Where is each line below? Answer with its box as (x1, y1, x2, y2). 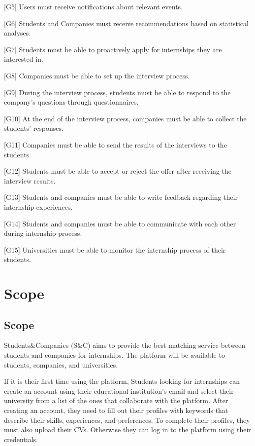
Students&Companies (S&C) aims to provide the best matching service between (4, 340, 246, 350)
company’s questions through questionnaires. (4, 97, 139, 107)
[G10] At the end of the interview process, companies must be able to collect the (4, 113, 247, 123)
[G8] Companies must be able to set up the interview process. (4, 70, 190, 80)
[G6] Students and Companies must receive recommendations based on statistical (4, 18, 249, 28)
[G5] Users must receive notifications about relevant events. (4, 1, 183, 11)
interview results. (4, 175, 56, 186)
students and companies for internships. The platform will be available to (4, 350, 225, 360)
